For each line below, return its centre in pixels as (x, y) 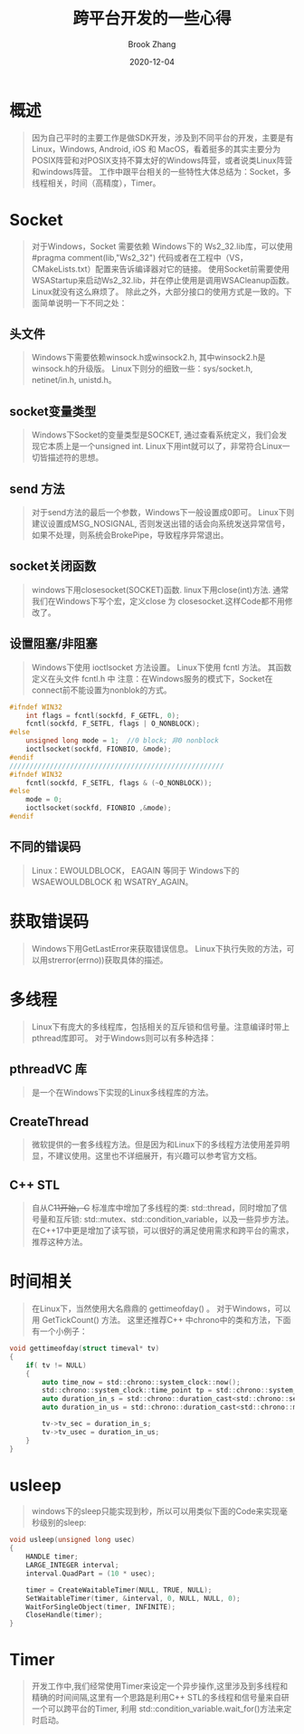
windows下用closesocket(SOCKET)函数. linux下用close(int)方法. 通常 (160, 589)
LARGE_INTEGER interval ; (72, 1566)
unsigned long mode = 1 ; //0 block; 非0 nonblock (122, 741)
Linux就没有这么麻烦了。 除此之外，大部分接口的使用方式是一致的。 (158, 292)
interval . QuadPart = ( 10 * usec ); (90, 1573)
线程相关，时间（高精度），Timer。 (96, 183)
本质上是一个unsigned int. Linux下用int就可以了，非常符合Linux (165, 446)
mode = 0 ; (44, 800)
